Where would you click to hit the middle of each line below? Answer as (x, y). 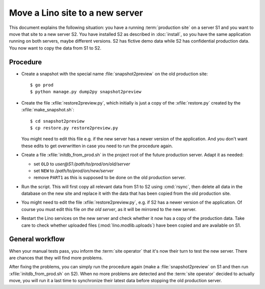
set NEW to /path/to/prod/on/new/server (74, 171)
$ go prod (42, 85)
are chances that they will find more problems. (56, 258)
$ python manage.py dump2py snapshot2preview (86, 92)
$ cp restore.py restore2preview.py (74, 128)
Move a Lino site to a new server (76, 13)
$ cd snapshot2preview (57, 121)
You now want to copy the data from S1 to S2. (55, 48)
